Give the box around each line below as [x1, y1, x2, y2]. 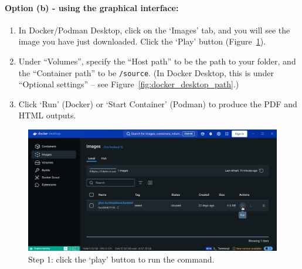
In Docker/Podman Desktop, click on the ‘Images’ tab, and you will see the [18, 23, 290, 36]
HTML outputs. [18, 109, 76, 121]
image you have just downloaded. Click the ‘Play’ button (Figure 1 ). [18, 35, 266, 47]
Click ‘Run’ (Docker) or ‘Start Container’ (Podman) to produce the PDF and [18, 97, 297, 110]
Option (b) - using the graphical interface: [5, 1, 179, 13]
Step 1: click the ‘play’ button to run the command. [28, 253, 215, 265]
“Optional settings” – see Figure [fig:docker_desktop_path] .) [18, 78, 239, 90]
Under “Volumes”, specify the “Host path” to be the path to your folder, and [18, 55, 296, 67]
